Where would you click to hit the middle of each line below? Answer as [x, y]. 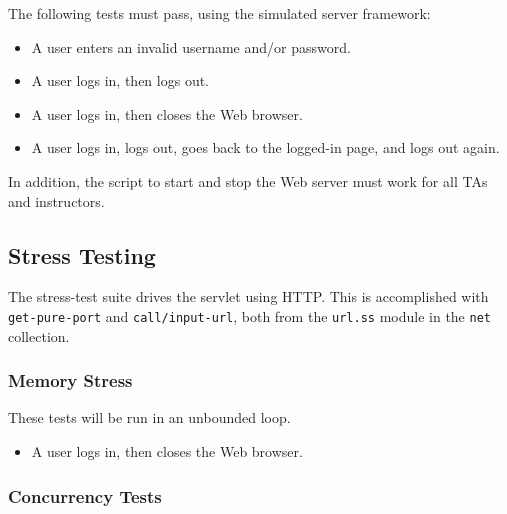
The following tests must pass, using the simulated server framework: [219, 13]
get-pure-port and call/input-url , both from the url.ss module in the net [249, 315]
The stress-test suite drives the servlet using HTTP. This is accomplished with [248, 296]
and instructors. [56, 200]
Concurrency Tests [85, 495]
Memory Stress [70, 380]
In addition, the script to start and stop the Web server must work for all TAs [248, 180]
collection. [39, 335]
